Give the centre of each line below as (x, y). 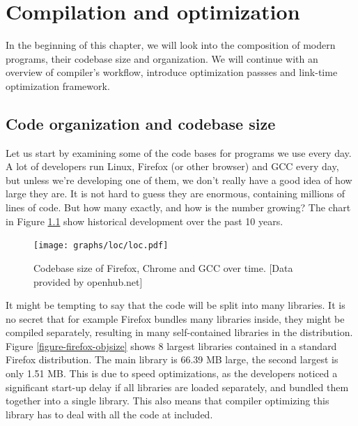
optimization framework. (58, 85)
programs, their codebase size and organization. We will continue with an (162, 58)
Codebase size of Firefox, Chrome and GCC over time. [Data (163, 267)
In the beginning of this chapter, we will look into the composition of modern (171, 45)
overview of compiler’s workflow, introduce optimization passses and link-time (172, 72)
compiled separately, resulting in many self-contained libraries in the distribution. (179, 332)
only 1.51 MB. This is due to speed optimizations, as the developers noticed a (172, 373)
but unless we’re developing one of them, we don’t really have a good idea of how (179, 180)
